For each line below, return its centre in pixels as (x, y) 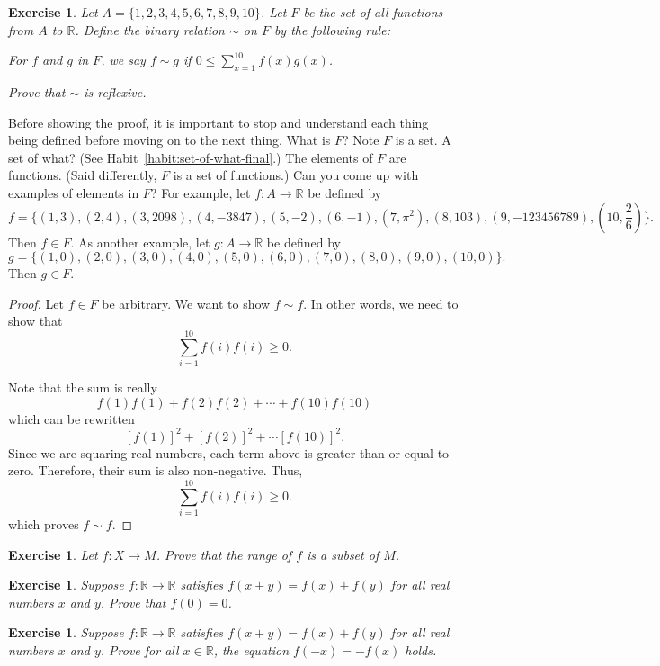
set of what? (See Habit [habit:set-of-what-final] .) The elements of (191, 157)
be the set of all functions (373, 12)
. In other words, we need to (381, 303)
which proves (44, 524)
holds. (421, 650)
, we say (123, 60)
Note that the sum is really (83, 387)
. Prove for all (139, 650)
